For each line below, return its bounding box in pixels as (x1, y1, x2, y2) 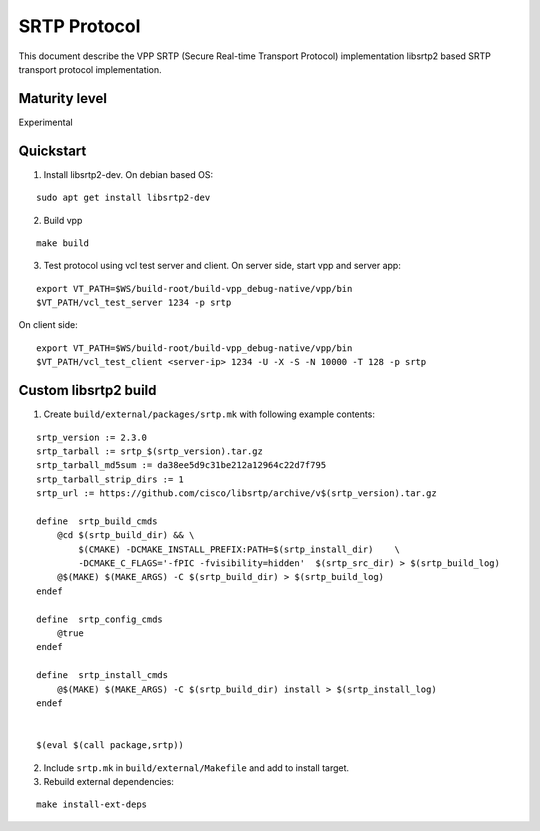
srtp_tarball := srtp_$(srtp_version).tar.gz (36, 445, 264, 457)
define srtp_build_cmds (36, 515, 158, 527)
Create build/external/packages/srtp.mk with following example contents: (43, 408, 375, 420)
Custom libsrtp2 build (18, 382, 157, 399)
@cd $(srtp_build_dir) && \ (56, 530, 195, 541)
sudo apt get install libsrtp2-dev (36, 192, 211, 204)
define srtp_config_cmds (36, 613, 164, 625)
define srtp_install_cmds (36, 670, 169, 681)
